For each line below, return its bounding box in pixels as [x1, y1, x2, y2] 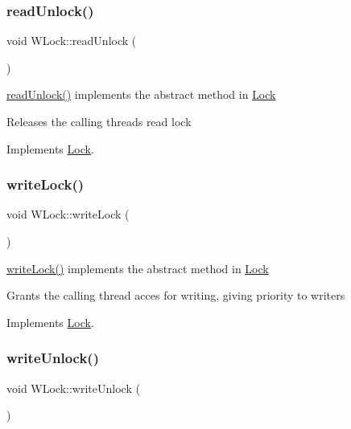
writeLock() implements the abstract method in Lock [6, 259, 269, 276]
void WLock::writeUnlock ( [6, 379, 140, 396]
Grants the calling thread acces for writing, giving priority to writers [6, 287, 345, 304]
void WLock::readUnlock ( [6, 32, 137, 49]
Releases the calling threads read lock [6, 113, 192, 129]
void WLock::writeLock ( [6, 206, 130, 223]
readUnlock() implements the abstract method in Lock [6, 86, 276, 103]
